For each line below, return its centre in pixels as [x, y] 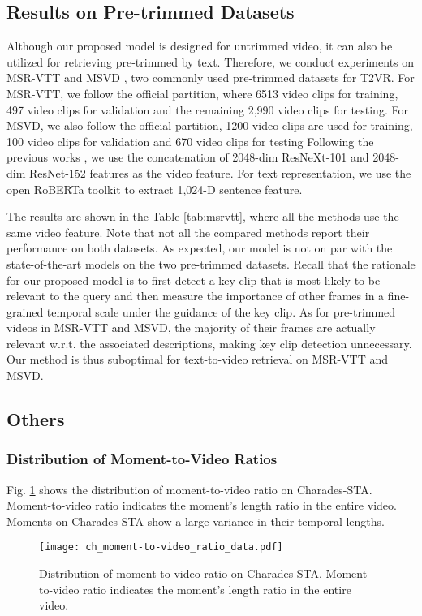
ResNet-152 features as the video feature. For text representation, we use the [220, 172]
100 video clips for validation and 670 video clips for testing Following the [190, 141]
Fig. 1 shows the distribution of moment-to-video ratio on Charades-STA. [189, 489]
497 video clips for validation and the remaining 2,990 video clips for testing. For [207, 109]
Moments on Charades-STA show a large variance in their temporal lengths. [196, 521]
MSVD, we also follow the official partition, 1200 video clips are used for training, [210, 125]
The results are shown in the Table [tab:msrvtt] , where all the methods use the [203, 216]
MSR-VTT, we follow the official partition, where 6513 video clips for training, [202, 93]
